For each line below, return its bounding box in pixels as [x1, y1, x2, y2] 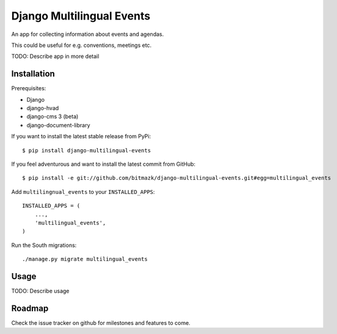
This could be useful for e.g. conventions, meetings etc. [11, 41, 152, 49]
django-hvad [26, 104, 59, 112]
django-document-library [26, 121, 91, 129]
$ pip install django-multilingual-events [22, 147, 151, 154]
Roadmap [11, 303, 49, 313]
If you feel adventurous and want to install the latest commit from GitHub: [11, 160, 195, 168]
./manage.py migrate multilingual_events [22, 256, 148, 263]
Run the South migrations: [11, 241, 77, 249]
